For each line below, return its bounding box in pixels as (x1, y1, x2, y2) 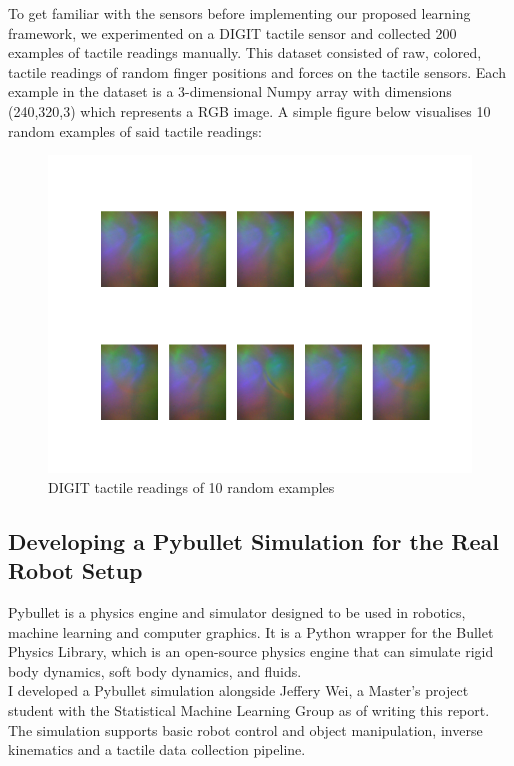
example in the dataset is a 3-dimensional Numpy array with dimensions (8, 81, 452, 102)
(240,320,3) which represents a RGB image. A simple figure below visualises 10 (8, 100, 491, 121)
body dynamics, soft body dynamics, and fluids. (8, 660, 302, 681)
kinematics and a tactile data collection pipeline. (8, 739, 306, 760)
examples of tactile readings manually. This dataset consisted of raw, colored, (8, 42, 482, 63)
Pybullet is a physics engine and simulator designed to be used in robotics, (8, 601, 466, 622)
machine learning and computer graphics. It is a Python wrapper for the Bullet (8, 621, 494, 642)
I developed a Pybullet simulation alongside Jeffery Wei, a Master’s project (8, 680, 469, 701)
